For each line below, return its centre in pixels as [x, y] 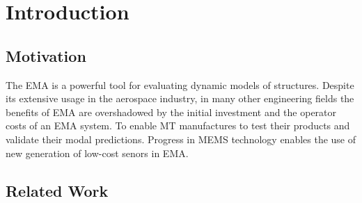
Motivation [46, 55]
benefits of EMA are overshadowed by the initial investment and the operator [171, 112]
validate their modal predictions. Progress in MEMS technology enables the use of [181, 139]
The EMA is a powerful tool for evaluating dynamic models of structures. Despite [180, 84]
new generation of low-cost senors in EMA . [97, 153]
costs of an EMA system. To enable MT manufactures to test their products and [178, 125]
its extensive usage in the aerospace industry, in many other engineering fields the [180, 98]
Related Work [57, 190]
